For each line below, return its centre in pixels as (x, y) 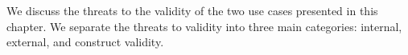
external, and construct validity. (85, 42)
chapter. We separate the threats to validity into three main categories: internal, (204, 26)
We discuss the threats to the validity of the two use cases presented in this (192, 10)
